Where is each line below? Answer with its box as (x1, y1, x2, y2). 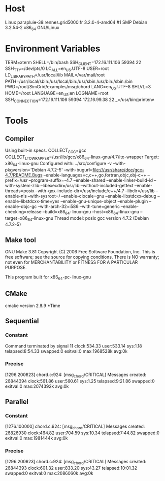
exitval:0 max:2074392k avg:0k (5, 383, 69, 389)
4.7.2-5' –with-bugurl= (47, 167, 93, 172)
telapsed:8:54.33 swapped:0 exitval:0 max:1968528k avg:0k (5, 348, 128, 354)
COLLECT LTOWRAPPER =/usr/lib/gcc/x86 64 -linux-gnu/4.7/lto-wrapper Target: (5, 154, 159, 161)
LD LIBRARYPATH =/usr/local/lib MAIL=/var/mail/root (5, 72, 105, 79)
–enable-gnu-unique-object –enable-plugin (60, 198, 148, 204)
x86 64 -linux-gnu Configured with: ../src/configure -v (5, 161, 112, 168)
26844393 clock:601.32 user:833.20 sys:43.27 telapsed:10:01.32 (5, 465, 137, 471)
